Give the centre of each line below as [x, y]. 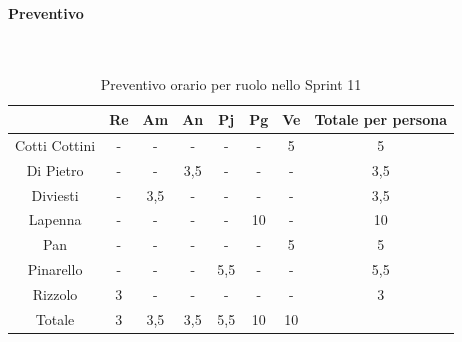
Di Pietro [55, 169]
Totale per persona [381, 118]
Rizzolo [55, 293]
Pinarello [55, 269]
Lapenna [55, 219]
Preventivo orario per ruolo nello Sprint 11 [231, 84]
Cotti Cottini [55, 144]
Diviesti [55, 194]
